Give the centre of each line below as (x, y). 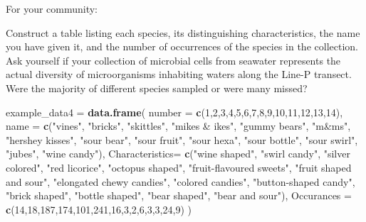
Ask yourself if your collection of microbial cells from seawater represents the (173, 60)
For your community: (52, 9)
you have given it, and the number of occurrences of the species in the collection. (182, 46)
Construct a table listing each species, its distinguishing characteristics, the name (183, 32)
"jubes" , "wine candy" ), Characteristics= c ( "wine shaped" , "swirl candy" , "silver (178, 154)
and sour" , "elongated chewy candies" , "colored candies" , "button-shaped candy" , (181, 181)
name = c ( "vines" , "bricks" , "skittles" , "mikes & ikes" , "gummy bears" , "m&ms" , (178, 126)
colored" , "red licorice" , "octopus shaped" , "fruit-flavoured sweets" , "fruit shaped (179, 167)
